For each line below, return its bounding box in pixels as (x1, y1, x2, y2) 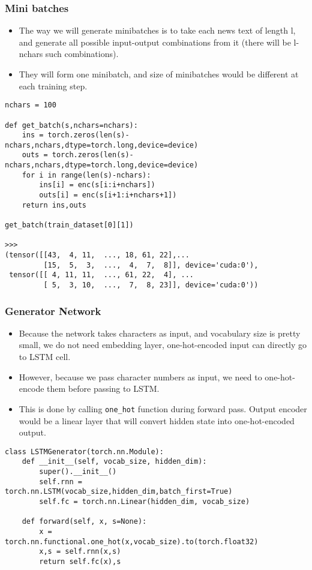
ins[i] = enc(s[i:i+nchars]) (39, 181, 155, 190)
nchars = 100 (5, 101, 56, 110)
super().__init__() (39, 467, 117, 476)
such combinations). (45, 47, 119, 60)
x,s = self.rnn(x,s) (39, 547, 121, 556)
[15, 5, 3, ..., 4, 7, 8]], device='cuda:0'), (43, 260, 259, 269)
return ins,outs (22, 200, 87, 209)
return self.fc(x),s (39, 557, 121, 566)
